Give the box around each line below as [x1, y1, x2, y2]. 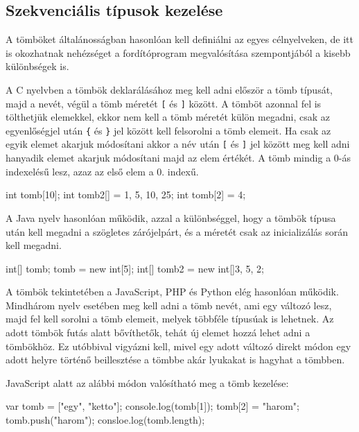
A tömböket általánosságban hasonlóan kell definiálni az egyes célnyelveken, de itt [6, 32, 353, 46]
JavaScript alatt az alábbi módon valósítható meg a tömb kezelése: [6, 375, 289, 390]
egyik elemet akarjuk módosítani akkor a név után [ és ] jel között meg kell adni [6, 137, 350, 151]
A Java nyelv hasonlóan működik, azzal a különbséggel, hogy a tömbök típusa [6, 210, 336, 225]
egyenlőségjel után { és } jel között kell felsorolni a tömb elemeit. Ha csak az [6, 123, 331, 137]
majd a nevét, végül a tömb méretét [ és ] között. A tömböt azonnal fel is [6, 96, 322, 110]
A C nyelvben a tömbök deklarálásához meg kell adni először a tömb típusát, [6, 82, 333, 96]
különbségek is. [6, 59, 69, 74]
